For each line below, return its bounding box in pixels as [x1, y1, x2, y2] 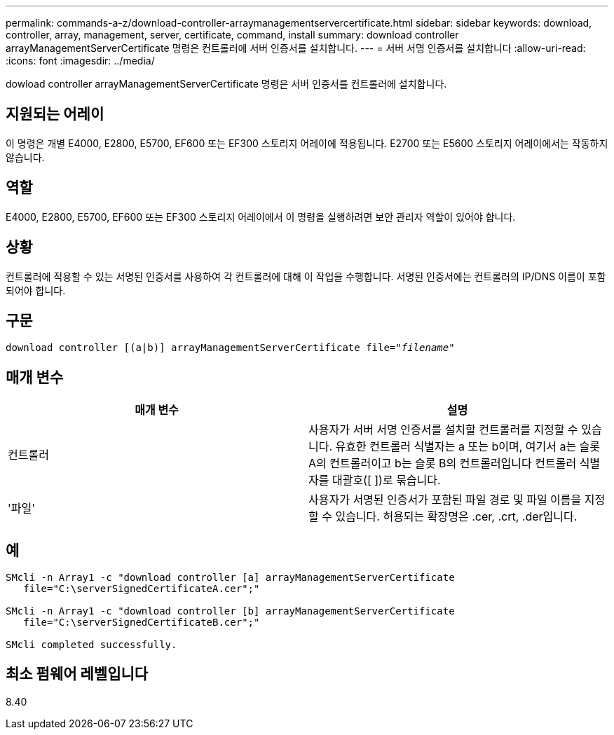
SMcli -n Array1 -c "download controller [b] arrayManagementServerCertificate [6, 605, 455, 617]
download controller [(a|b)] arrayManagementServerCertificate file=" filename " [6, 342, 455, 354]
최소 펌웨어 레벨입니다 [6, 665, 149, 683]
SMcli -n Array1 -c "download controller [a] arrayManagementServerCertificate [6, 572, 455, 584]
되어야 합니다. [6, 284, 66, 296]
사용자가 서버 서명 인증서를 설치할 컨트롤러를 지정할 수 [308, 423, 578, 437]
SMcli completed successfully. [6, 639, 177, 651]
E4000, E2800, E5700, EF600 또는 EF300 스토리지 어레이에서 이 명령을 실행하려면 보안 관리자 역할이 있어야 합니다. [6, 210, 516, 223]
